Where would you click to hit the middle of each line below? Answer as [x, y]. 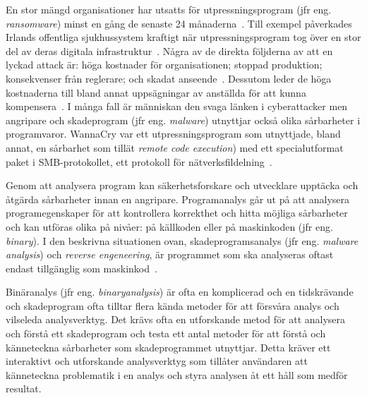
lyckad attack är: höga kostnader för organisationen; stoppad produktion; [164, 65]
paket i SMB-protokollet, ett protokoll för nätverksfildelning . [139, 161]
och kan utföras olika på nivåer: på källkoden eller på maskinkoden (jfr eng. [169, 226]
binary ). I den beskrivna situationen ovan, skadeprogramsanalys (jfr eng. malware [182, 240]
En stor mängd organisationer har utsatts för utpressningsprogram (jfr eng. [169, 9]
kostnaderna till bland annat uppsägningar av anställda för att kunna [156, 92]
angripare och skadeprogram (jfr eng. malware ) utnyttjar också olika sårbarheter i [183, 120]
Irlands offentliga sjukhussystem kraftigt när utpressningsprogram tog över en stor [183, 37]
